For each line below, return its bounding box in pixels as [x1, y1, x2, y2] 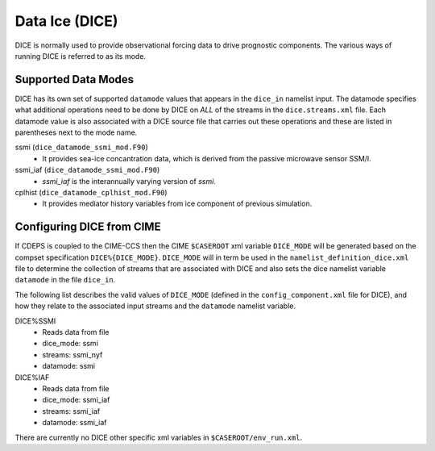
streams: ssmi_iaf [42, 406, 101, 416]
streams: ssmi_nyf [42, 349, 103, 359]
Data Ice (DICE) [14, 12, 118, 30]
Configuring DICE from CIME [14, 220, 161, 234]
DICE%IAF [14, 372, 50, 382]
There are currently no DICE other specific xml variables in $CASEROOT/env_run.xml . [14, 432, 303, 442]
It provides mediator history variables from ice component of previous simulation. [42, 198, 313, 209]
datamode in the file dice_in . [14, 275, 116, 285]
